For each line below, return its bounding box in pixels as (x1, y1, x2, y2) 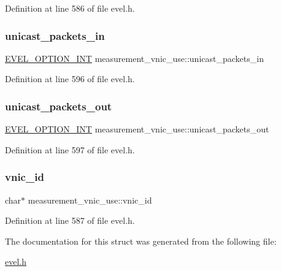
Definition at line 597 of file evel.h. (5, 143, 135, 156)
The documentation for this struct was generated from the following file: (5, 234, 277, 247)
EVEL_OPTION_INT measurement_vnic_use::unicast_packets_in (5, 52, 264, 64)
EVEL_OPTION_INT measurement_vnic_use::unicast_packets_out (5, 123, 269, 135)
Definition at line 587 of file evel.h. (5, 214, 135, 227)
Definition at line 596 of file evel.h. (5, 72, 135, 85)
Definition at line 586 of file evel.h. (5, 2, 135, 14)
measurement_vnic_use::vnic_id (28, 193, 152, 206)
